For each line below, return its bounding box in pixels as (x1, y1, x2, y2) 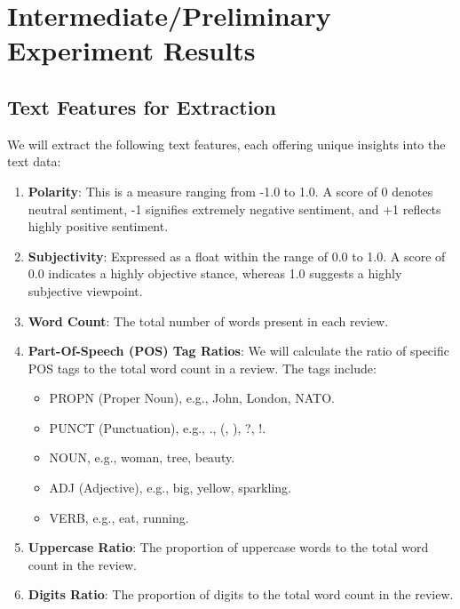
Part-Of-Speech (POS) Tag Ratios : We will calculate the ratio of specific (28, 341, 449, 360)
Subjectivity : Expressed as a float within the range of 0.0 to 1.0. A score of (28, 246, 446, 265)
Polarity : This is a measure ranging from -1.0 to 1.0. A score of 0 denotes (28, 181, 433, 200)
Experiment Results (7, 32, 256, 68)
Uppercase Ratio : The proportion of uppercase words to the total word (28, 538, 429, 557)
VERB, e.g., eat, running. (49, 508, 189, 526)
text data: (7, 152, 61, 171)
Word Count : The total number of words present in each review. (28, 311, 389, 330)
